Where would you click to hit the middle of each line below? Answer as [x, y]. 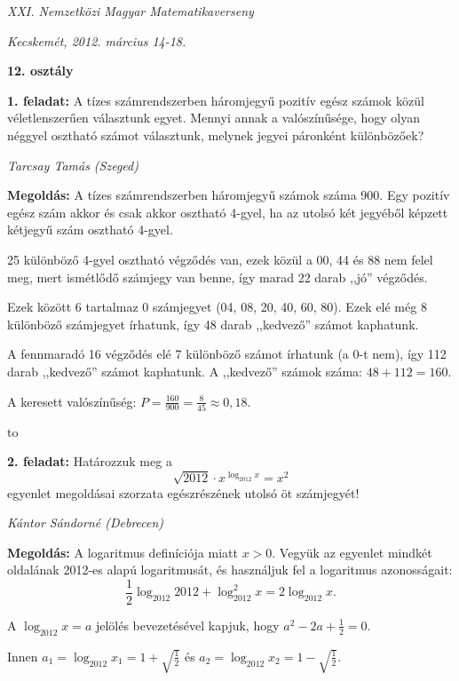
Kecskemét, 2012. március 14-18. [97, 40]
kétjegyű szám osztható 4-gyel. [90, 230]
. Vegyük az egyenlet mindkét [352, 552]
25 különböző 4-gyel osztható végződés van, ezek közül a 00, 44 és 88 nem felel [220, 259]
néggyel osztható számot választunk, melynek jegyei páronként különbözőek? [216, 135]
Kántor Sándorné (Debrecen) [86, 523]
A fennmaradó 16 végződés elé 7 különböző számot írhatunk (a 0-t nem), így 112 [227, 354]
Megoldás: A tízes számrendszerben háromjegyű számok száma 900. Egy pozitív [229, 195]
